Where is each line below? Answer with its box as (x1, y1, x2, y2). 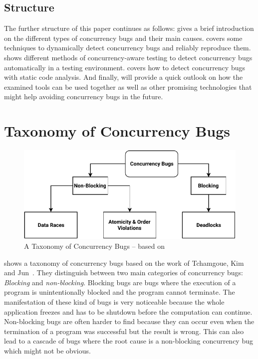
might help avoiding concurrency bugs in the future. (4, 91, 163, 102)
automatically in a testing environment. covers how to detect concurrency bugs (4, 62, 245, 72)
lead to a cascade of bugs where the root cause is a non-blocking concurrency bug (4, 336, 253, 346)
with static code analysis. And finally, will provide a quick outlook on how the (4, 72, 243, 82)
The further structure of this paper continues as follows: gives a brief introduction (4, 23, 254, 33)
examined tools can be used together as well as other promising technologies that (4, 81, 252, 92)
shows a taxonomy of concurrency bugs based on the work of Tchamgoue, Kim (4, 257, 244, 268)
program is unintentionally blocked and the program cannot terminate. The (4, 287, 235, 297)
